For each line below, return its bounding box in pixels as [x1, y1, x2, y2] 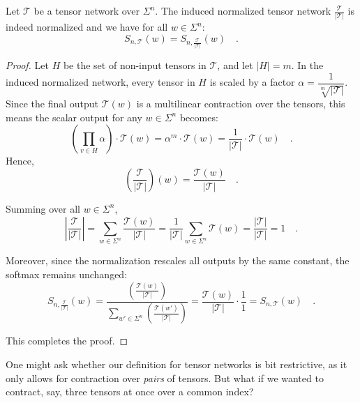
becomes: [179, 109, 218, 124]
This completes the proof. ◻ [6, 333, 128, 348]
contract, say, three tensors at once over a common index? [6, 384, 254, 399]
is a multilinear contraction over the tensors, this [136, 96, 345, 111]
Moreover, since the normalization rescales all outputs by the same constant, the [6, 253, 350, 268]
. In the [291, 58, 324, 73]
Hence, [6, 153, 34, 168]
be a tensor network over [33, 3, 140, 17]
